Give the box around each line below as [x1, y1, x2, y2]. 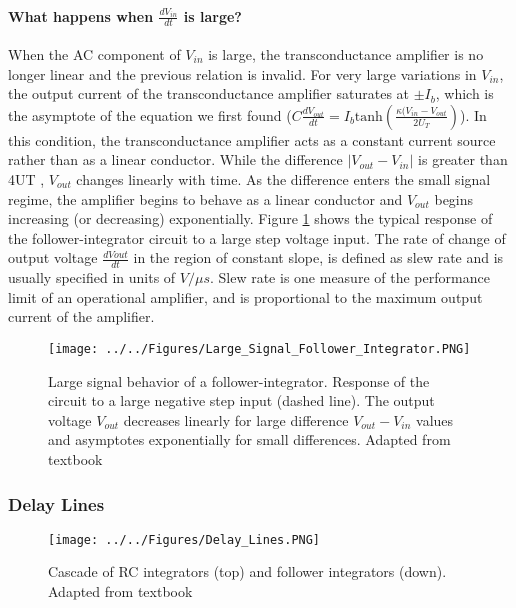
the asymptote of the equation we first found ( [8, 104, 292, 125]
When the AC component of [8, 44, 181, 65]
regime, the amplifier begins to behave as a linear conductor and [8, 188, 403, 209]
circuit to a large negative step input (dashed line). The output [48, 390, 435, 411]
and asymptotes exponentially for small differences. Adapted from [48, 429, 451, 450]
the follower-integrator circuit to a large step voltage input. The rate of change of [8, 227, 506, 248]
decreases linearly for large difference [123, 409, 349, 430]
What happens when [8, 5, 154, 26]
